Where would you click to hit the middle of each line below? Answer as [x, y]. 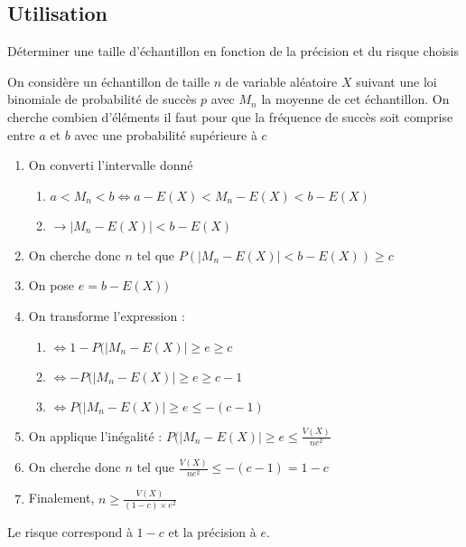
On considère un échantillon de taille [109, 81]
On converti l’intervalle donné [111, 165]
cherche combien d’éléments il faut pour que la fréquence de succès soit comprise [230, 116]
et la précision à [212, 532]
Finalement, [61, 498]
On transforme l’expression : [107, 315]
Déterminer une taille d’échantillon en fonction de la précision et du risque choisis [233, 51]
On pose [51, 285]
